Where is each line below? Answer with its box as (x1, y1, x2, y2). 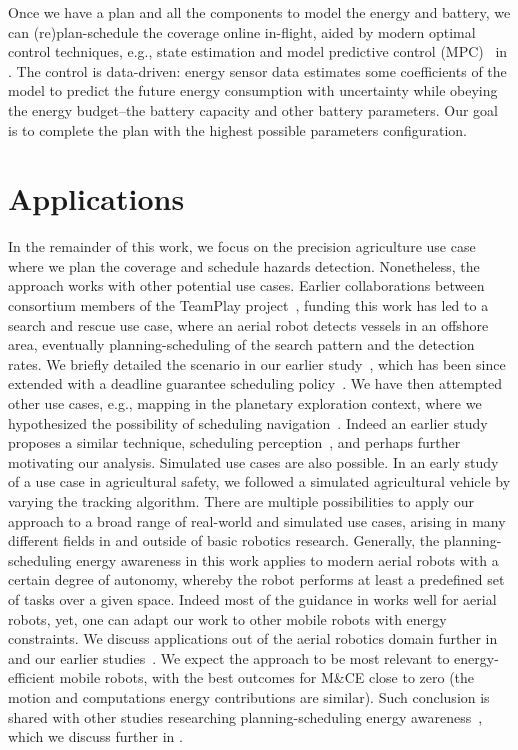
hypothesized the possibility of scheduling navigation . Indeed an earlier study (8, 412, 488, 433)
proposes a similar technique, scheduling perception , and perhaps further (8, 432, 461, 453)
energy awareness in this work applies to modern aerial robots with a (76, 549, 499, 570)
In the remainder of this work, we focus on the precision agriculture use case (8, 236, 476, 257)
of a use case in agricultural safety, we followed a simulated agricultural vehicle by (8, 471, 511, 492)
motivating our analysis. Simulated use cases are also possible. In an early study (8, 451, 499, 472)
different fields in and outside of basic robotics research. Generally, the (8, 530, 440, 551)
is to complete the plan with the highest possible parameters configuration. (8, 119, 468, 140)
